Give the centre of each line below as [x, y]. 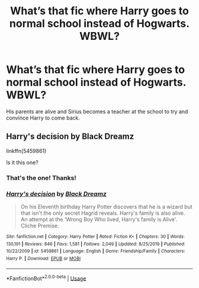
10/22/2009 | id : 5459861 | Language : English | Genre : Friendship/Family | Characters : [96, 251]
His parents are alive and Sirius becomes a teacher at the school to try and [97, 111]
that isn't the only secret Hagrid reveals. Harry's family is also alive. [103, 213]
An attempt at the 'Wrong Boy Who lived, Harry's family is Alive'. [99, 219]
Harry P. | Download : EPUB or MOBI [44, 258]
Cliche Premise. [40, 226]
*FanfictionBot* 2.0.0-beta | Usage [46, 278]
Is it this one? [22, 162]
